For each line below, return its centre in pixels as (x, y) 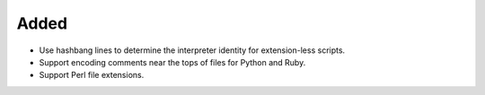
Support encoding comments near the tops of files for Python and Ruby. (172, 62)
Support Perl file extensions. (92, 75)
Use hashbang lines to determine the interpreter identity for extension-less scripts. (192, 50)
